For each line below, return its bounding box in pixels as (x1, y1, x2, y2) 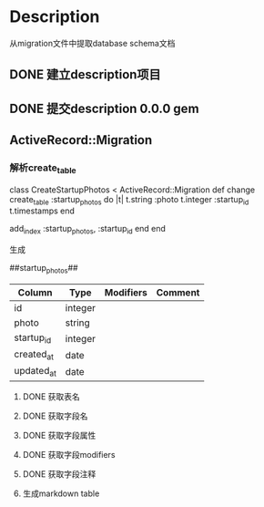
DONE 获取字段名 (22, 410, 88, 421)
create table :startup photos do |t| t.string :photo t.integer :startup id (9, 193, 249, 207)
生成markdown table (22, 488, 100, 499)
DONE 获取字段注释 (22, 468, 96, 480)
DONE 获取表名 (22, 390, 80, 402)
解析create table (9, 161, 76, 176)
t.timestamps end (9, 205, 76, 216)
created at (14, 348, 55, 362)
